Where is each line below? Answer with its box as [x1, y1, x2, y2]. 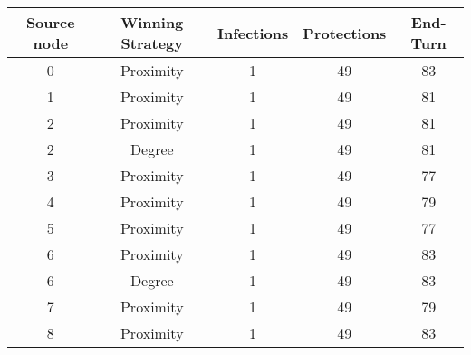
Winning [120, 12, 184, 33]
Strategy [120, 33, 183, 53]
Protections [303, 22, 387, 43]
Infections [216, 22, 289, 43]
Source [25, 12, 75, 33]
